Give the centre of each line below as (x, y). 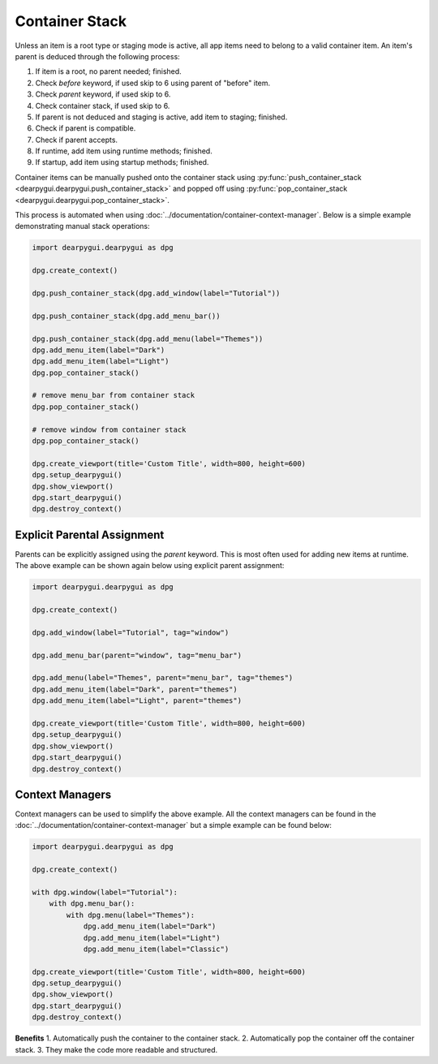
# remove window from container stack (109, 429)
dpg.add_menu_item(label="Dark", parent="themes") (135, 689)
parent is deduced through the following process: (97, 56)
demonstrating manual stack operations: (82, 226)
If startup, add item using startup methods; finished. (122, 162)
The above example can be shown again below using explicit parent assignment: (150, 566)
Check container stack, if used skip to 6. (103, 106)
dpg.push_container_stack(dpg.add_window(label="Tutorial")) (156, 293)
